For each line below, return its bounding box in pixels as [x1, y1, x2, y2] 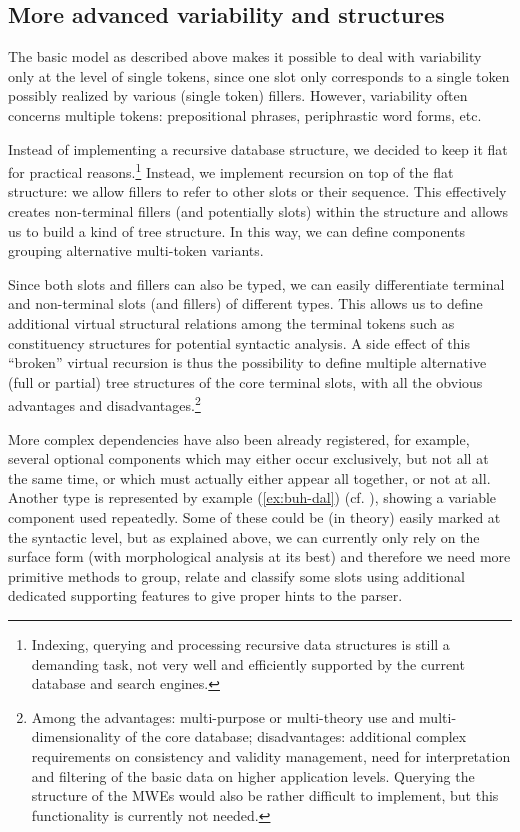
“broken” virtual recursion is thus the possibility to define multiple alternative [8, 352, 487, 373]
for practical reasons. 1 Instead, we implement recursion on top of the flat [8, 159, 454, 182]
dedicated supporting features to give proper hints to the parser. [8, 585, 403, 606]
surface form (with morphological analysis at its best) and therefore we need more [8, 546, 511, 567]
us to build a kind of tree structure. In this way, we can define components [8, 220, 465, 241]
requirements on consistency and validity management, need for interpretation [31, 745, 511, 766]
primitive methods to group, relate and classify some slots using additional [8, 565, 465, 586]
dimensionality [31, 726, 121, 747]
